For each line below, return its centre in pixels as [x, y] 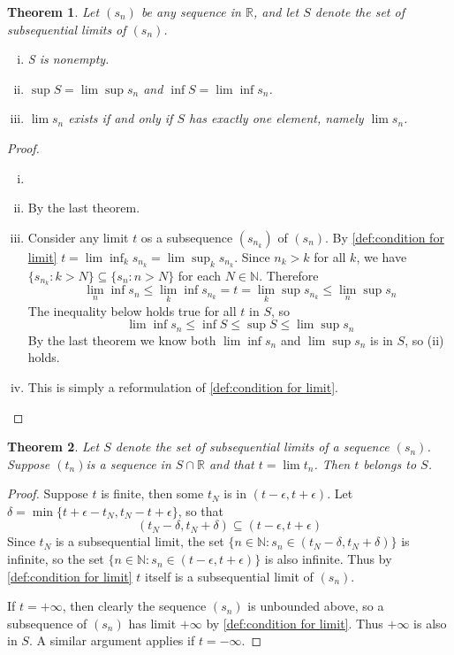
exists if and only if [121, 118]
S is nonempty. [68, 59]
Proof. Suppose [48, 493]
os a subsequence [187, 237]
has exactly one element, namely [276, 118]
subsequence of [47, 623]
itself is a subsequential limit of [229, 576]
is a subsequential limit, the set [140, 541]
